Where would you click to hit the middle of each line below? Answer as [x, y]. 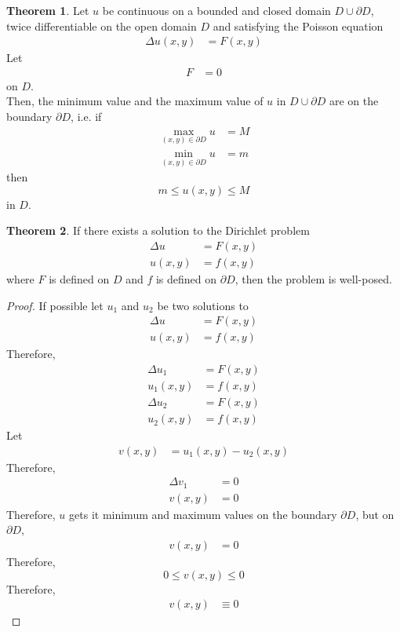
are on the [354, 101]
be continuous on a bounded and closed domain [216, 10]
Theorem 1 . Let [48, 10]
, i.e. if [86, 117]
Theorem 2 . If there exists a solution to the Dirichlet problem [158, 230]
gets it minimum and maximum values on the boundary [203, 514]
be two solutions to [203, 305]
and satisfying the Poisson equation [298, 26]
